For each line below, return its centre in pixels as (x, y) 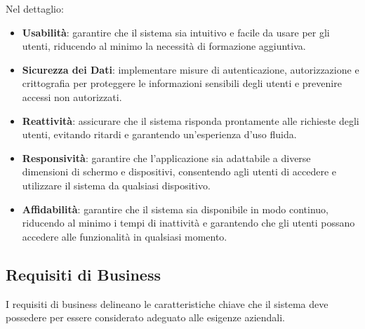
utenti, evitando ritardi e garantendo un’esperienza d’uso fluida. (159, 134)
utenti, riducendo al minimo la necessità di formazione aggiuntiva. (164, 46)
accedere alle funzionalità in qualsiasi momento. (125, 236)
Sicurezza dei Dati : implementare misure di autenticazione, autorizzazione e (191, 69)
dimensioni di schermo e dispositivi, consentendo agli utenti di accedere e (179, 172)
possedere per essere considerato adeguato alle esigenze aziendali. (146, 317)
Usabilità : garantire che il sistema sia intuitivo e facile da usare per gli (176, 32)
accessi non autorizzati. (72, 96)
